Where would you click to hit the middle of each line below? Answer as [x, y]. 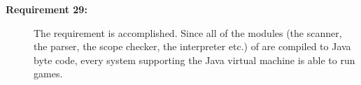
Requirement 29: [47, 9]
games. [48, 74]
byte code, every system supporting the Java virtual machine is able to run [194, 60]
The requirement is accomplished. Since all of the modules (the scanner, [188, 32]
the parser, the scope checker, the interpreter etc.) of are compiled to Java [192, 46]
